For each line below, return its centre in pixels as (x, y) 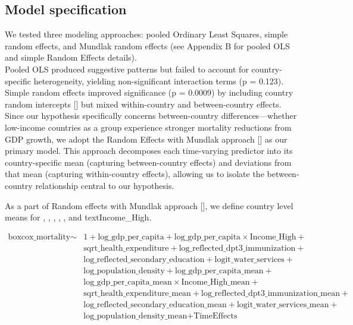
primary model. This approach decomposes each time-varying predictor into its (149, 151)
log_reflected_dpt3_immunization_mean (271, 293)
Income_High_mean (215, 282)
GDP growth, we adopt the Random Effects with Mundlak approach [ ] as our (146, 139)
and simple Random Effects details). (71, 57)
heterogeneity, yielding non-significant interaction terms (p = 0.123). (159, 81)
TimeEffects (215, 316)
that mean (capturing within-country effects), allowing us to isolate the (135, 174)
